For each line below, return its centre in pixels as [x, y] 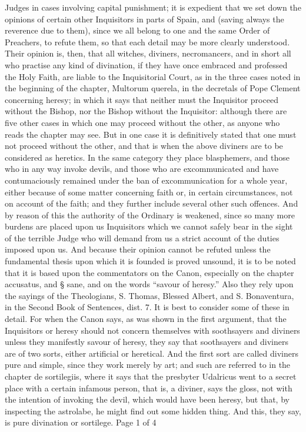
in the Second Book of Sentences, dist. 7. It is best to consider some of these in [147, 307]
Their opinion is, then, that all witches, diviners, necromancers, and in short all [148, 53]
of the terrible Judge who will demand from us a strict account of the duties [142, 237]
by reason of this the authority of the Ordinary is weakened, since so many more [150, 215]
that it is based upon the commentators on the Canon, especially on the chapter [149, 272]
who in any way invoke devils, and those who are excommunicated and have [142, 169]
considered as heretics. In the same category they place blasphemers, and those [147, 157]
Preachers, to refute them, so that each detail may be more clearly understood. [147, 41]
